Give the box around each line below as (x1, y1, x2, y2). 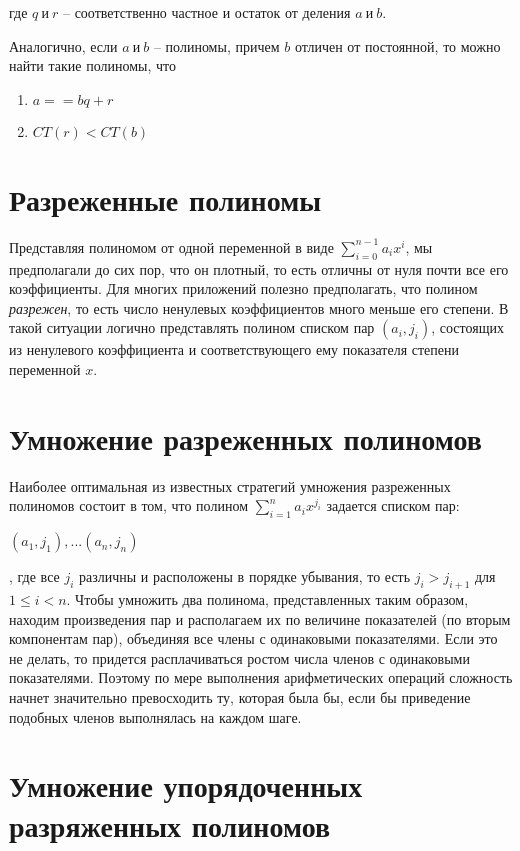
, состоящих (431, 317, 504, 338)
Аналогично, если (9, 35, 118, 56)
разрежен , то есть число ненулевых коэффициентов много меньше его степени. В (9, 297, 509, 318)
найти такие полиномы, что (9, 55, 176, 76)
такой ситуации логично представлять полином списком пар (9, 317, 375, 338)
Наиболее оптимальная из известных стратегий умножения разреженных (9, 475, 451, 496)
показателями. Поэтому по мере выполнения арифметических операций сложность (9, 667, 513, 688)
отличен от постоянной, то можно (294, 35, 501, 56)
